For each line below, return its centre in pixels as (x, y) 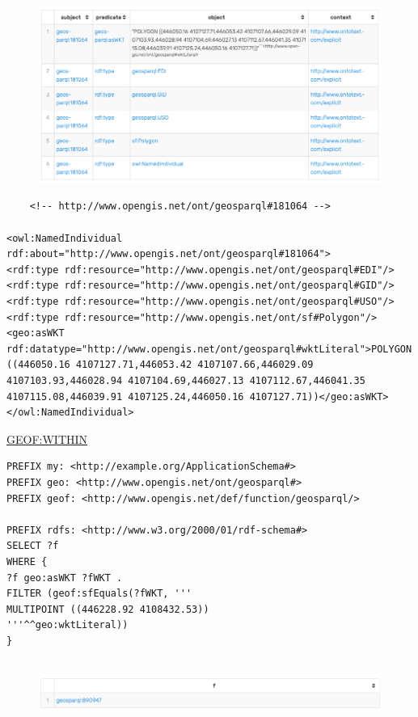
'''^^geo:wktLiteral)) (68, 625)
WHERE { (27, 561)
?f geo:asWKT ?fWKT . (65, 578)
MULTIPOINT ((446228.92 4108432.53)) (108, 609)
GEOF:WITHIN (47, 439)
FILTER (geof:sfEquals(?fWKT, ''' (99, 594)
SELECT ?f (33, 546)
